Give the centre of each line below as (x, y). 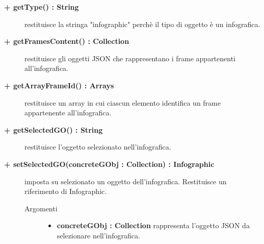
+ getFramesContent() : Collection (67, 41)
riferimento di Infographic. (66, 191)
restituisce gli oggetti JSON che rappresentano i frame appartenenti (130, 58)
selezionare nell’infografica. (98, 235)
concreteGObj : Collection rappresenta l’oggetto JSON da (153, 225)
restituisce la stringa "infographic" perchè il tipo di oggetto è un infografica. (142, 24)
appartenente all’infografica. (68, 113)
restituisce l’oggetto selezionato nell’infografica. (98, 147)
